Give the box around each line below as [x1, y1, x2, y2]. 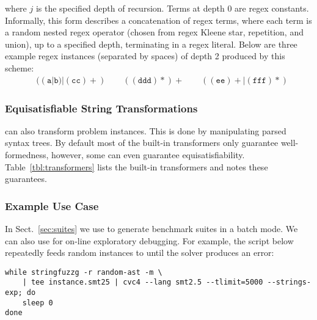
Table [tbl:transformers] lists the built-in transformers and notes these [5, 160, 268, 173]
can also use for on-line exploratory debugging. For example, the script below [5, 234, 294, 247]
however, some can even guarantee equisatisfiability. [51, 148, 245, 161]
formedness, [5, 148, 49, 161]
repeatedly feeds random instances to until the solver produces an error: [5, 246, 274, 259]
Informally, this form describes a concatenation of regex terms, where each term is [5, 13, 312, 26]
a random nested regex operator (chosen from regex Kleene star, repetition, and [5, 26, 304, 38]
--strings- [267, 278, 312, 287]
